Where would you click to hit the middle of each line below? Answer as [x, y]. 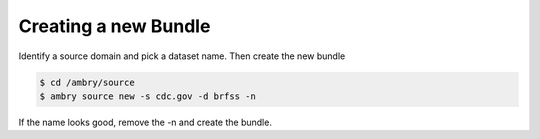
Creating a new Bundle [114, 26]
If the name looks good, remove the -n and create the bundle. [145, 122]
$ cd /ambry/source [87, 82]
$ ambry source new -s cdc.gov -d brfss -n [148, 96]
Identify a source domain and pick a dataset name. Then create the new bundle [182, 56]
